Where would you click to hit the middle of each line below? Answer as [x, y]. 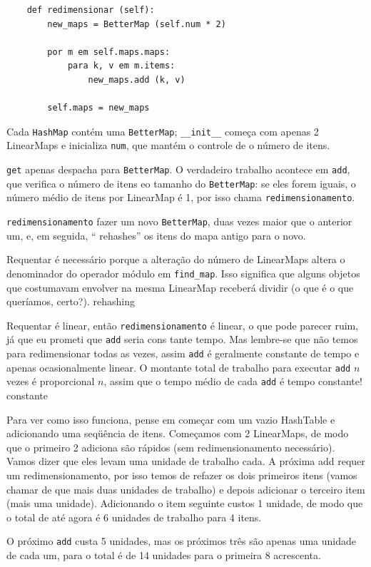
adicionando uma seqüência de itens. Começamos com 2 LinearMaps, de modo [178, 433]
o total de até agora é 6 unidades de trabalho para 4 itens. [134, 517]
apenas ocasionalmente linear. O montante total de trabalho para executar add [179, 367]
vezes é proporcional [51, 381]
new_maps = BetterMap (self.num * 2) [137, 24]
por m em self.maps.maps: [109, 52]
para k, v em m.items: [121, 66]
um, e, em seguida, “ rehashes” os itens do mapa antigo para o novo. [156, 235]
